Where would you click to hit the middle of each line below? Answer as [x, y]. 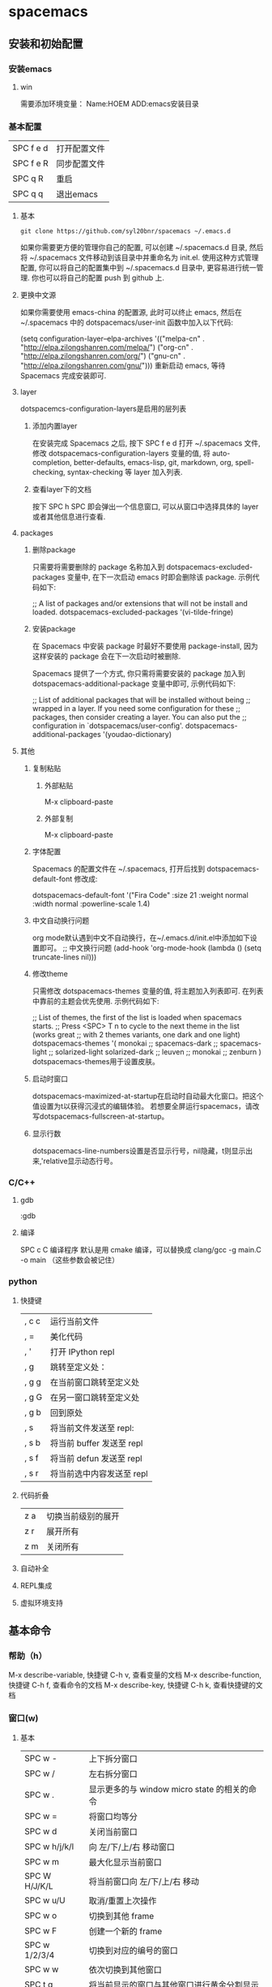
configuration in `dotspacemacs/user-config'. [108, 726]
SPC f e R [30, 163]
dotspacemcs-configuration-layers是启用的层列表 [103, 409]
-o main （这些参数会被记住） [70, 1260]
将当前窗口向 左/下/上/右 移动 [144, 1881]
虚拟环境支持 [41, 1602]
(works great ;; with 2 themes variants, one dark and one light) [136, 1035]
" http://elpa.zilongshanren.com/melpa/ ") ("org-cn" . [107, 347]
